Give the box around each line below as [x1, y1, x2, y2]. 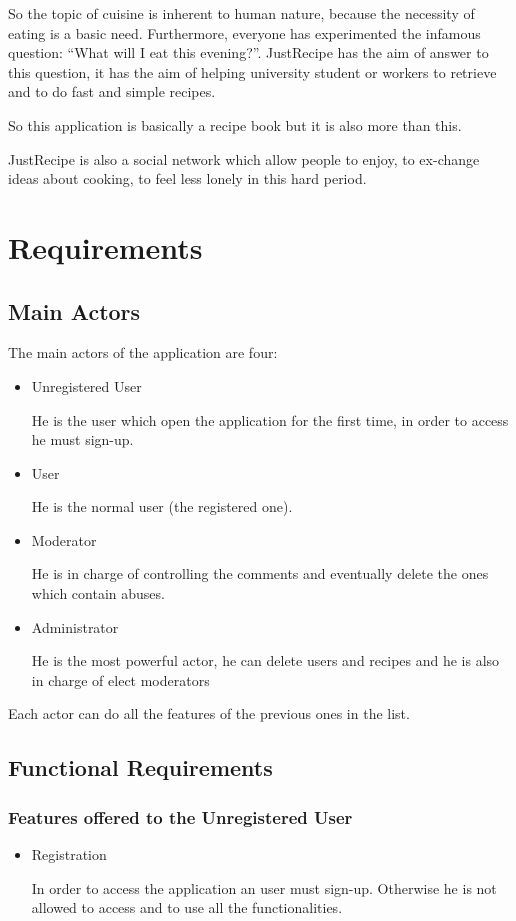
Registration [31, 844, 107, 865]
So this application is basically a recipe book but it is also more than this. [8, 114, 462, 135]
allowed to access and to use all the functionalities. [31, 897, 343, 918]
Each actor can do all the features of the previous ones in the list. [8, 703, 410, 724]
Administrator [31, 616, 119, 637]
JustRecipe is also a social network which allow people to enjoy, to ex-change [8, 148, 480, 169]
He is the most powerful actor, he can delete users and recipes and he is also [31, 650, 500, 671]
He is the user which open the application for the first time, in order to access [31, 409, 509, 430]
